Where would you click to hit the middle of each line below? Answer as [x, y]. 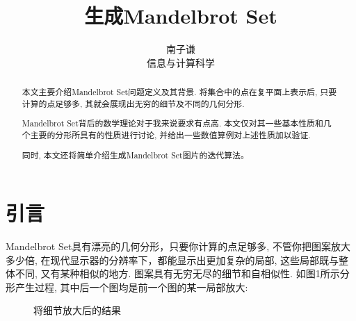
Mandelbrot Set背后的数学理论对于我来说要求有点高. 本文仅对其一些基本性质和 [172, 123]
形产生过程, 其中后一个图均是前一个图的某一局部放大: [127, 287]
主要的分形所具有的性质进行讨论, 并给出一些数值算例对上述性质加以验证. [170, 134]
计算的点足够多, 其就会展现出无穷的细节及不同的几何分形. [133, 103]
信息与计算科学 [181, 62]
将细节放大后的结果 [77, 310]
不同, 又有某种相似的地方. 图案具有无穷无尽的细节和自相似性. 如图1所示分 [182, 273]
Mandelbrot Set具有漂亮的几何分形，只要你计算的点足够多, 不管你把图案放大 [178, 246]
